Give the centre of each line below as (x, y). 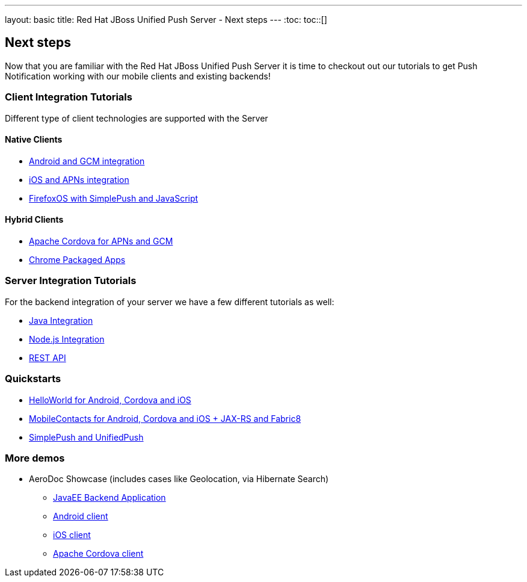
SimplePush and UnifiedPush (86, 437)
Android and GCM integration (87, 161)
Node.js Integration (67, 339)
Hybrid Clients (34, 220)
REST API (48, 358)
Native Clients (34, 140)
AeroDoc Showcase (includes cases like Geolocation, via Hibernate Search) (179, 479)
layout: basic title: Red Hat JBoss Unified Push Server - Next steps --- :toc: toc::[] (166, 20)
